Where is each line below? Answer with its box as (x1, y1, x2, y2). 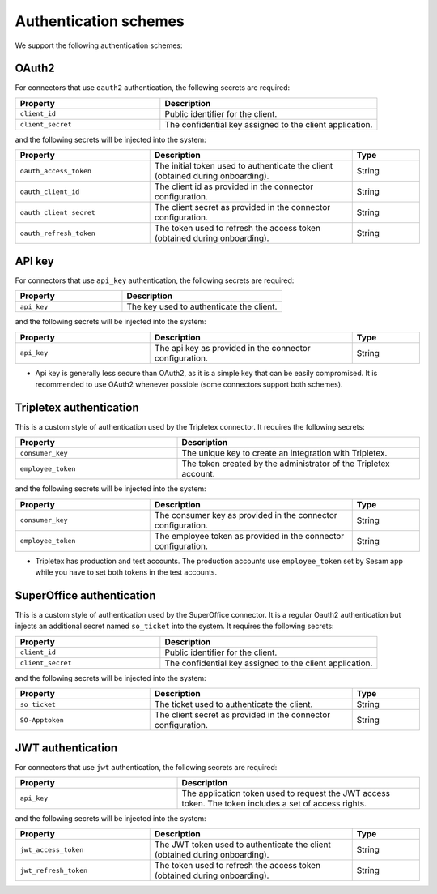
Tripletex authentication (15, 400, 139, 414)
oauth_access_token (19, 166, 92, 175)
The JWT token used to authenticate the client (154, 839, 331, 850)
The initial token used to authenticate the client (154, 160, 333, 172)
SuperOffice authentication (15, 588, 156, 602)
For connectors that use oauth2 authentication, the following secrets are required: (15, 83, 291, 92)
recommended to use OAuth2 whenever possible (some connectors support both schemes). (35, 379, 343, 389)
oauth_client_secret (19, 207, 96, 216)
